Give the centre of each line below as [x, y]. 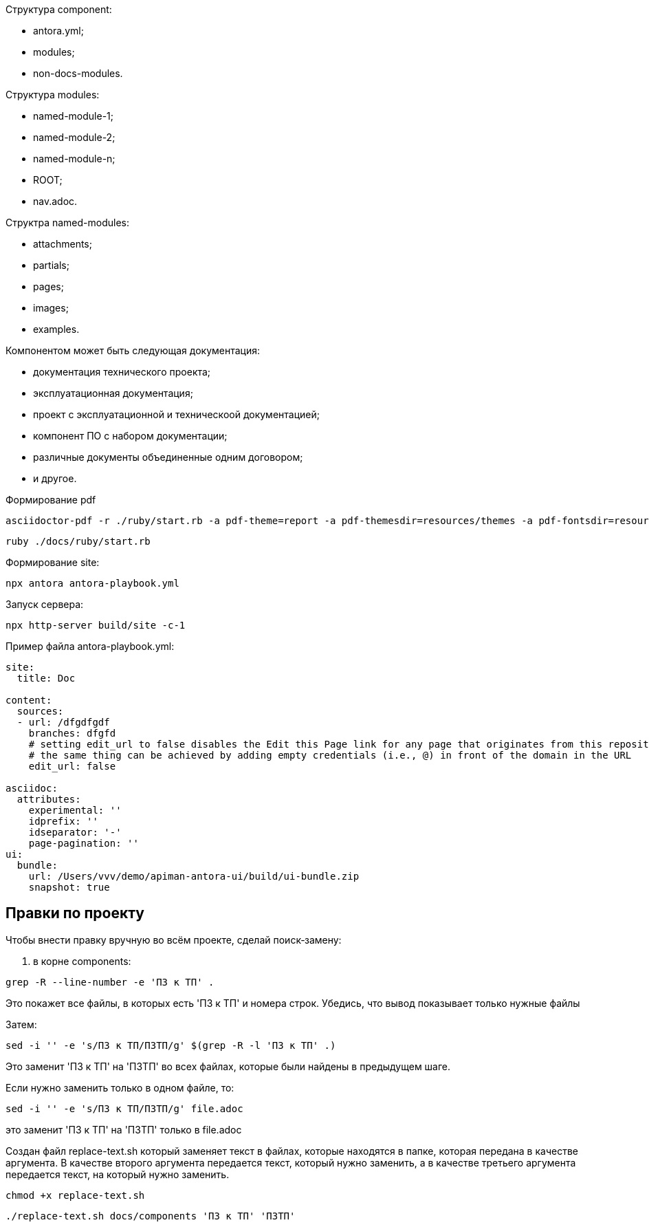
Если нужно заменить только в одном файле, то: [120, 1087]
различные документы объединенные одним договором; [168, 457]
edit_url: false [72, 766]
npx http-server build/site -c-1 [96, 625]
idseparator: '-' [75, 832]
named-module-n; [74, 159]
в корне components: [82, 961]
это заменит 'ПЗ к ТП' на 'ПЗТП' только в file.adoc [124, 1129]
